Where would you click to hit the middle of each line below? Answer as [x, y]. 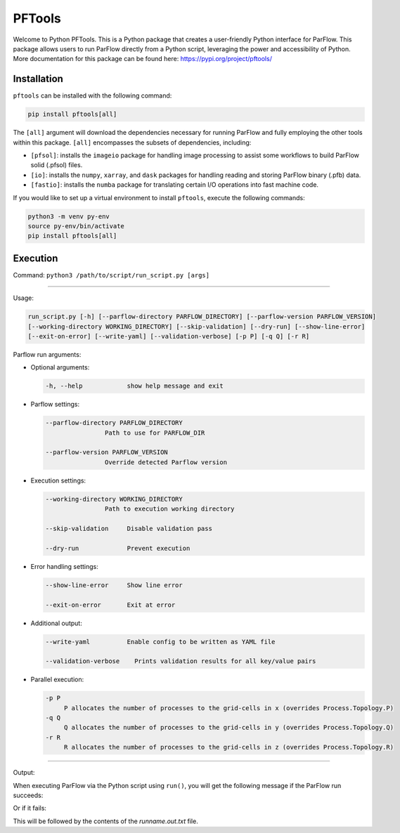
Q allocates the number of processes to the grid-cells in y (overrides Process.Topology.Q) [228, 728]
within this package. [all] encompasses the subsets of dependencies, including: [132, 142]
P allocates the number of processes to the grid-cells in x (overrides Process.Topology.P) [228, 708]
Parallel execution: [57, 680]
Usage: [24, 298]
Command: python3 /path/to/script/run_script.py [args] [111, 275]
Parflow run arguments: [47, 354]
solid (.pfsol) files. [57, 165]
